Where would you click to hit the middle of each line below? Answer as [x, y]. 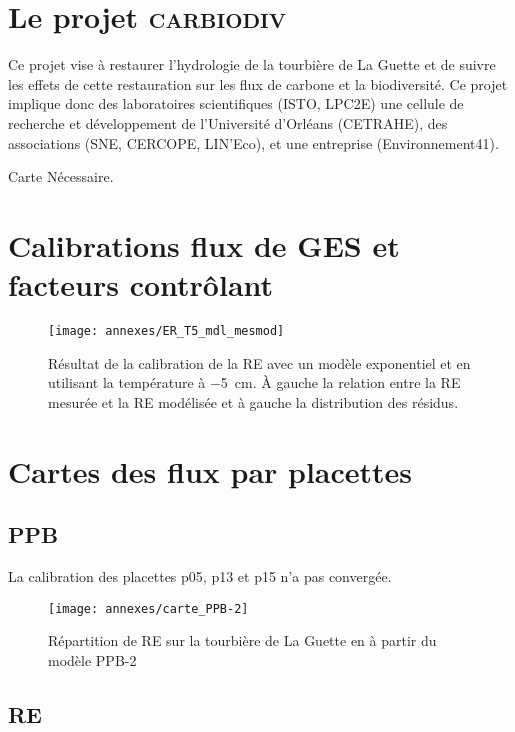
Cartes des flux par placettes [210, 470]
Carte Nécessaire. [61, 176]
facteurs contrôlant [141, 284]
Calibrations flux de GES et [204, 244]
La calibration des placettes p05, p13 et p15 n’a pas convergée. [200, 576]
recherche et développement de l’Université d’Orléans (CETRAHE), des [228, 122]
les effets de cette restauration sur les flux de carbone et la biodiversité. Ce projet [258, 83]
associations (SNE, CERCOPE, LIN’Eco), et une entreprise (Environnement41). [253, 142]
